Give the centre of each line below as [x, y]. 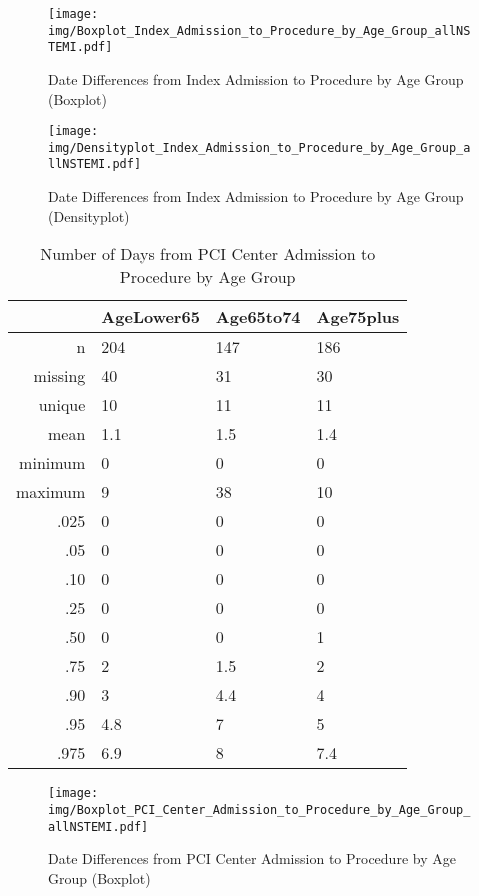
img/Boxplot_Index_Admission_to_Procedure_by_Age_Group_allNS [259, 30]
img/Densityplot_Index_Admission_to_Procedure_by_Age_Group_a [259, 147]
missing [59, 376]
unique [62, 405]
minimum [52, 463]
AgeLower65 [150, 317]
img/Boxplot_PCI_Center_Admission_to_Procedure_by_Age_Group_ [259, 809]
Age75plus [358, 317]
